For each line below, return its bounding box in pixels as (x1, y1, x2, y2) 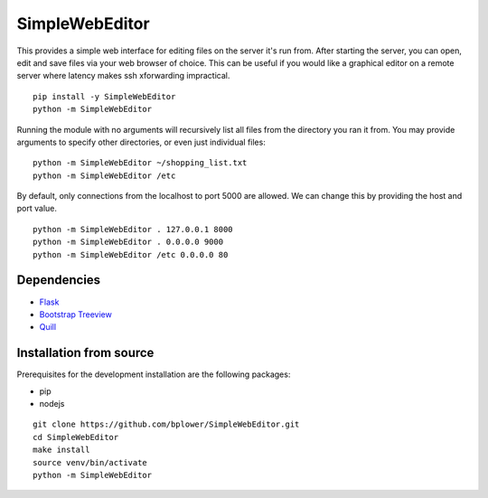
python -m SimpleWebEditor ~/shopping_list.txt (33, 158, 248, 168)
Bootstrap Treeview (39, 308, 112, 320)
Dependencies (16, 272, 101, 288)
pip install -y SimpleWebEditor (33, 91, 176, 101)
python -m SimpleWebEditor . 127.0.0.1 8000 (33, 224, 234, 234)
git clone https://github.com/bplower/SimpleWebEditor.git (33, 419, 300, 429)
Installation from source (16, 345, 155, 361)
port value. (16, 203, 58, 214)
